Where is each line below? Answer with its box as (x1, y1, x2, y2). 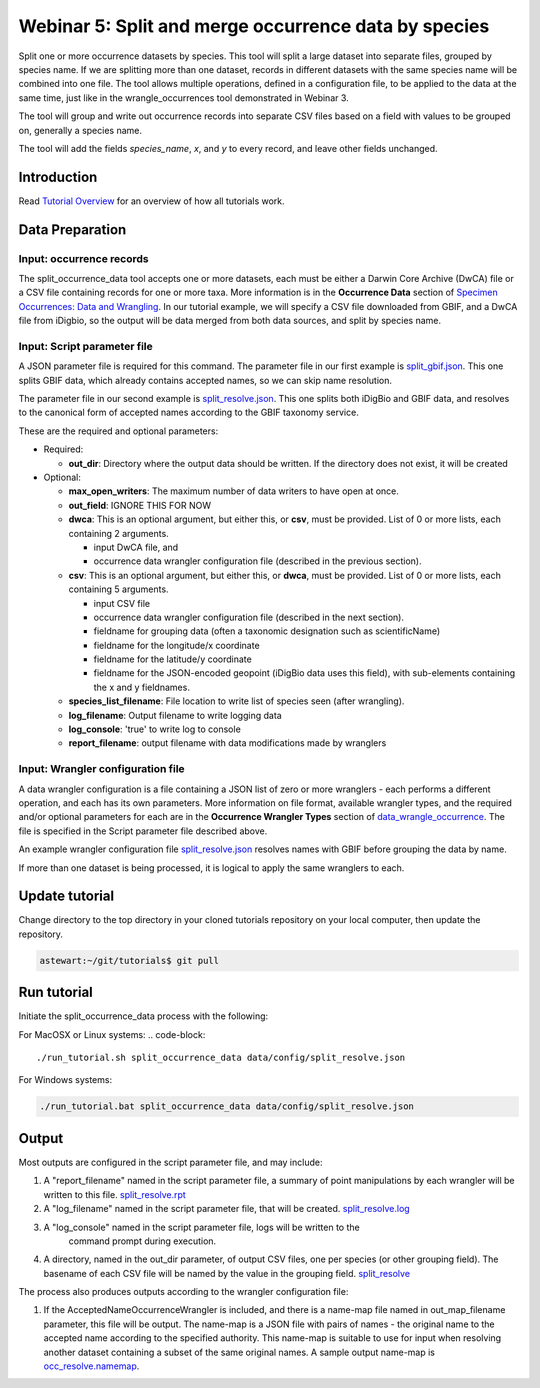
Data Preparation (18, 221, 127, 238)
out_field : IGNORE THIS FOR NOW (68, 499, 212, 511)
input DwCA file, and (93, 541, 179, 553)
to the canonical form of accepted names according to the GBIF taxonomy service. (18, 406, 359, 419)
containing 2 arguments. (68, 527, 169, 539)
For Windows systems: (18, 1074, 113, 1086)
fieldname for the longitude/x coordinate (93, 639, 260, 651)
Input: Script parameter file (18, 339, 154, 353)
